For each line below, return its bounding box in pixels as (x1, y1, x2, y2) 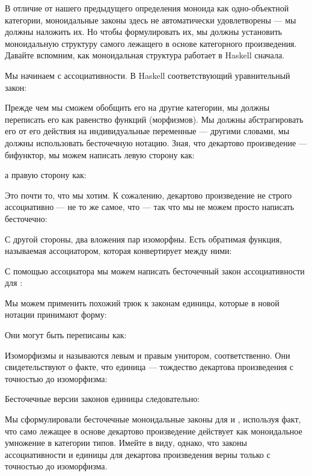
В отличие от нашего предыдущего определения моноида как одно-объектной (5, 2, 289, 14)
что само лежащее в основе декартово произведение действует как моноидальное (5, 424, 302, 437)
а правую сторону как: (5, 168, 87, 181)
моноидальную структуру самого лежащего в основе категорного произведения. (5, 37, 297, 49)
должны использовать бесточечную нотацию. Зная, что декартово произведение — (5, 136, 307, 149)
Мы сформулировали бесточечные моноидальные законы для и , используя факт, (5, 413, 301, 425)
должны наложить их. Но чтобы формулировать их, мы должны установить (5, 25, 282, 38)
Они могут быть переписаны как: (5, 329, 127, 341)
